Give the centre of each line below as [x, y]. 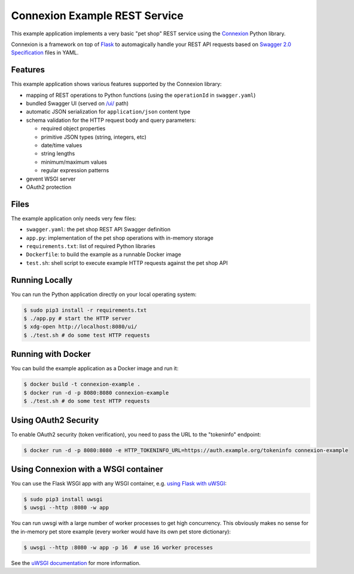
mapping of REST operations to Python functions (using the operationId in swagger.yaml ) [141, 95]
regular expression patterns [75, 170]
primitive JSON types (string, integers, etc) [94, 137]
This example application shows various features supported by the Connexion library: [116, 84]
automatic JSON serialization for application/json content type [108, 112]
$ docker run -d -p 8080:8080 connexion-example [96, 393]
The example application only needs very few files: [74, 218]
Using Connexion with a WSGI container [87, 469]
